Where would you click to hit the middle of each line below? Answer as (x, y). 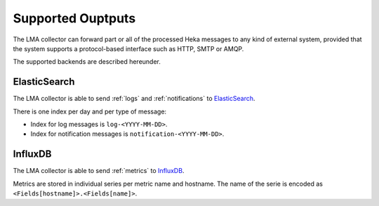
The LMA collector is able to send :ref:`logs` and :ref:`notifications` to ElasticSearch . (134, 99)
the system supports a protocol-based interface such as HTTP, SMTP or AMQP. (128, 48)
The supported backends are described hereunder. (87, 62)
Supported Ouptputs (74, 18)
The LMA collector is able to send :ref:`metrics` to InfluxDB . (99, 171)
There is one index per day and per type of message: (90, 111)
